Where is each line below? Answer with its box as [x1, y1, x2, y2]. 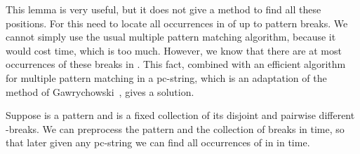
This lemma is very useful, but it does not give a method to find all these [6, 2, 321, 16]
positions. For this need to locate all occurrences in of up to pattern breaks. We [6, 15, 348, 30]
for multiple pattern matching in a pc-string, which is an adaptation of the [6, 70, 327, 85]
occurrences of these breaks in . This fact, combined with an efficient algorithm [6, 57, 346, 71]
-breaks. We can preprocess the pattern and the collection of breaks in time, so [6, 121, 345, 136]
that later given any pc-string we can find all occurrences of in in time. [6, 135, 310, 150]
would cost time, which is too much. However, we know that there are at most [6, 43, 342, 57]
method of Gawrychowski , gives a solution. [6, 84, 194, 99]
